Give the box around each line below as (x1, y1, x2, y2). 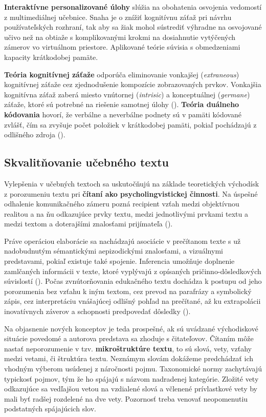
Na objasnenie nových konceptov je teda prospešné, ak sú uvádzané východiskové (4, 323, 258, 333)
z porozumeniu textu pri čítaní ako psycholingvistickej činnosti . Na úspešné (4, 188, 258, 199)
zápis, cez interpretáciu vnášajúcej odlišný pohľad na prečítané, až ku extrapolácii (4, 296, 261, 306)
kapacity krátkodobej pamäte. (4, 51, 98, 62)
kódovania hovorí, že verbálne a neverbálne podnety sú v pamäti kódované (4, 109, 241, 119)
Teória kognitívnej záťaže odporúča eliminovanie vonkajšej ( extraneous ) (4, 69, 239, 79)
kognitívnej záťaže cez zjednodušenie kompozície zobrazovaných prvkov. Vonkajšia (4, 79, 261, 90)
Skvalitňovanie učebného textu (4, 154, 169, 170)
